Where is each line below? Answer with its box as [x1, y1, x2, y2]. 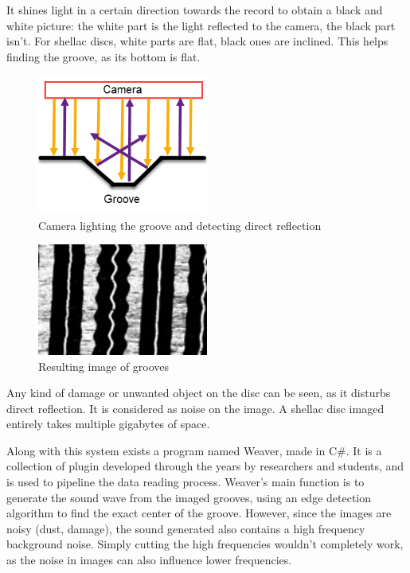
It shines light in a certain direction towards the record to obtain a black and [6, 2, 383, 18]
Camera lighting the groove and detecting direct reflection [38, 216, 322, 233]
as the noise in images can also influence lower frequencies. [6, 552, 292, 568]
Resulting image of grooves [38, 357, 170, 374]
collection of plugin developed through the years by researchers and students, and [6, 458, 404, 474]
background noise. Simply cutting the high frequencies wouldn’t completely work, [6, 536, 404, 552]
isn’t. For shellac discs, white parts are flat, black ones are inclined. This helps [6, 33, 389, 49]
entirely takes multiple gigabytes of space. [6, 415, 210, 432]
